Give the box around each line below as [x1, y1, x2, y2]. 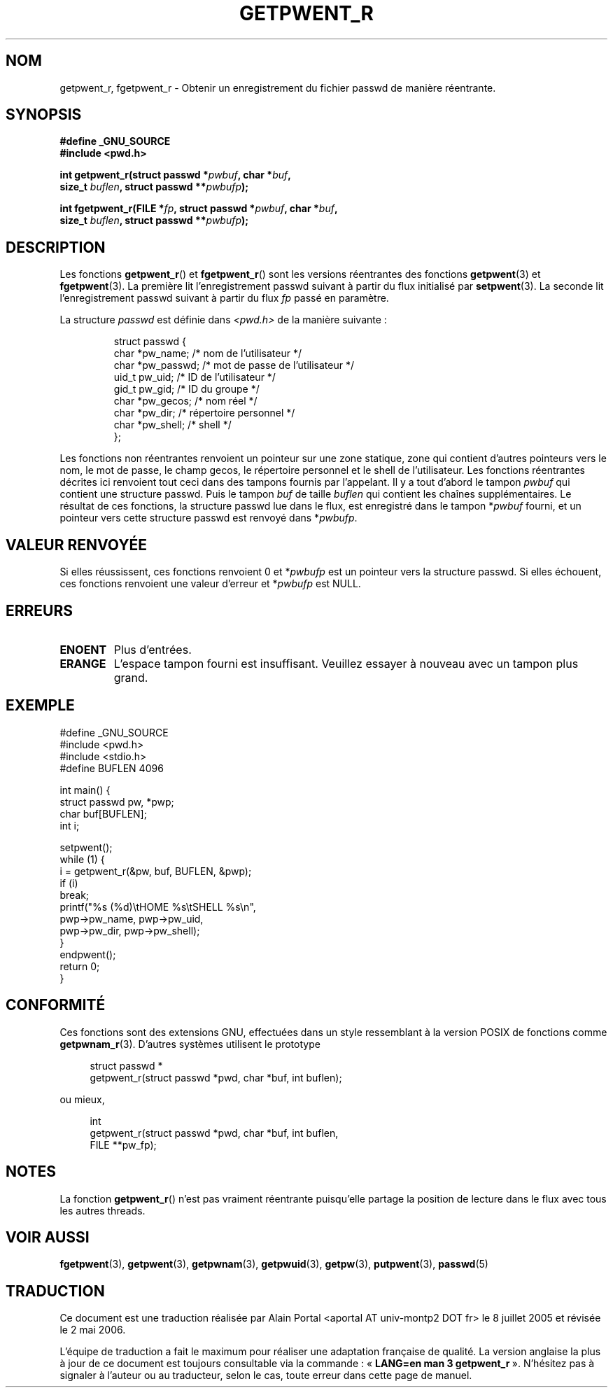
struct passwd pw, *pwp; [59, 795, 174, 808]
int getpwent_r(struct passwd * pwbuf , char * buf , [59, 169, 291, 181]
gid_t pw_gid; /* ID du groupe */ [113, 383, 260, 395]
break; [59, 888, 90, 901]
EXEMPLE [6, 696, 75, 715]
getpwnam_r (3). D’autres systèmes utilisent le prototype [59, 1037, 320, 1050]
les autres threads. [59, 1204, 146, 1217]
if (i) [59, 876, 78, 889]
